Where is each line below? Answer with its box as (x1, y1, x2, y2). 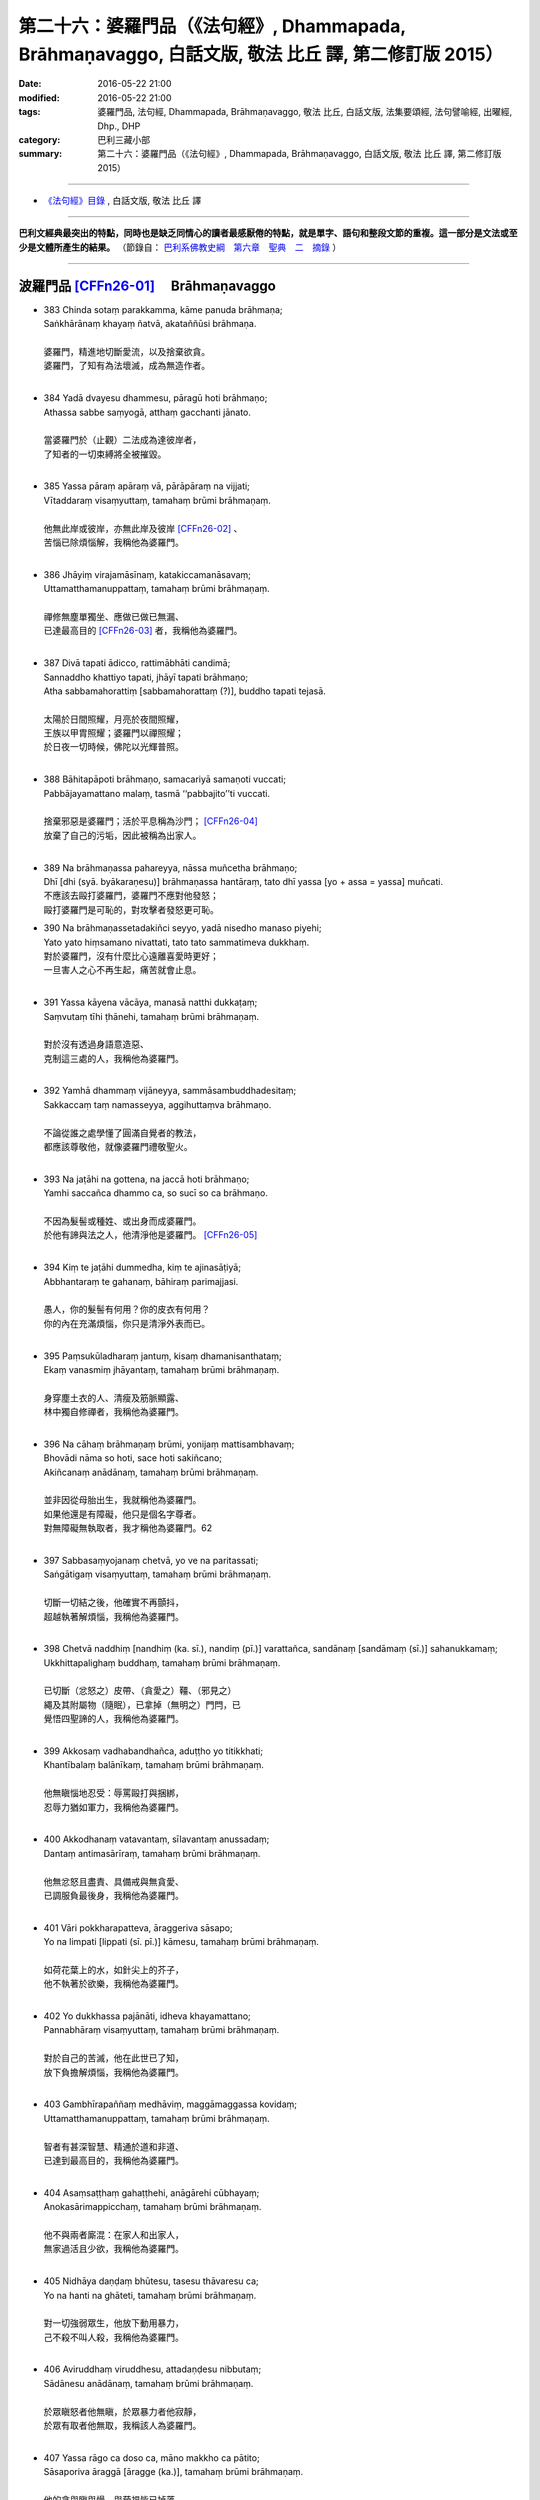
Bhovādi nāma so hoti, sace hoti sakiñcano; (43, 1452, 223, 1464)
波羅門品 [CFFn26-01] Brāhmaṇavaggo (18, 277, 277, 294)
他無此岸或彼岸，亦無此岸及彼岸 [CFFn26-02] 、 (43, 522, 243, 534)
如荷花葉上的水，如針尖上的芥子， (43, 1963, 184, 1975)
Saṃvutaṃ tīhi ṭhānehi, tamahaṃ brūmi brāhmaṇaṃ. (43, 1010, 260, 1022)
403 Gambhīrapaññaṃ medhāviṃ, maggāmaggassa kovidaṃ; (43, 2098, 298, 2110)
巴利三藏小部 (97, 133, 150, 145)
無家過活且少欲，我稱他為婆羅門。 (43, 2243, 184, 2255)
